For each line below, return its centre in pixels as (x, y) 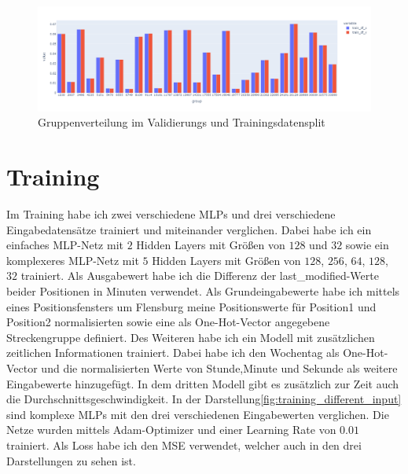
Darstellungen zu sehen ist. (71, 460)
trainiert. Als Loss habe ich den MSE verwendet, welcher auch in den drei (184, 445)
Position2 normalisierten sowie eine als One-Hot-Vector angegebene (168, 322)
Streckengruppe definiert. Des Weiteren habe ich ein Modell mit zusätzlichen (191, 337)
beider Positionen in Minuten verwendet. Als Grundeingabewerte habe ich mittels (203, 291)
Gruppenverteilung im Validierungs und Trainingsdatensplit (182, 122)
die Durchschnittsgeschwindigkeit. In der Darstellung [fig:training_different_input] (204, 399)
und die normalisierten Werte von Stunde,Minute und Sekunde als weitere (219, 367)
